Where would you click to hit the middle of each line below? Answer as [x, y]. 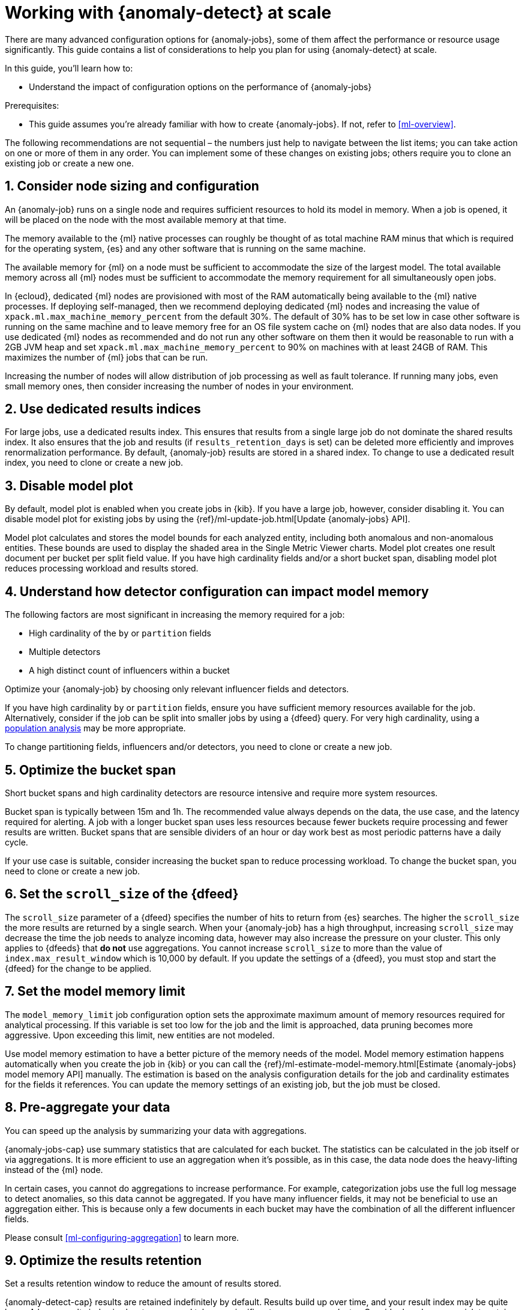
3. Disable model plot [69, 486]
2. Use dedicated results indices [103, 409]
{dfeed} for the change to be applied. [78, 968]
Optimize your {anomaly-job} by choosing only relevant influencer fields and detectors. [177, 689]
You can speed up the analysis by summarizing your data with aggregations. [156, 1130]
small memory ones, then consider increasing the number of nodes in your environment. [179, 386]
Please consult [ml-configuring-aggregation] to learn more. [122, 1237]
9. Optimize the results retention [103, 1260]
